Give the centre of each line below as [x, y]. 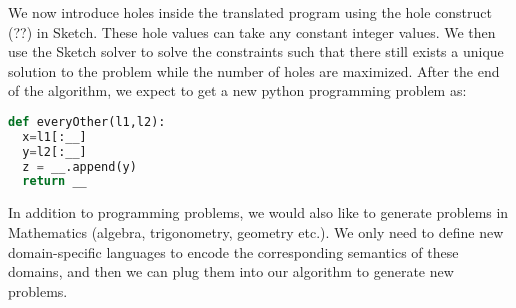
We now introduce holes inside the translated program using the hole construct [250, 12]
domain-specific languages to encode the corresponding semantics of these [233, 251]
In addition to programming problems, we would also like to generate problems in [258, 212]
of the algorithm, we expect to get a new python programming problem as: [237, 90]
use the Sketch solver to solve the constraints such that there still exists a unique [256, 51]
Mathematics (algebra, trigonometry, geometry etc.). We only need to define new [256, 231]
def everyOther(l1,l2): [87, 121]
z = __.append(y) [79, 166]
